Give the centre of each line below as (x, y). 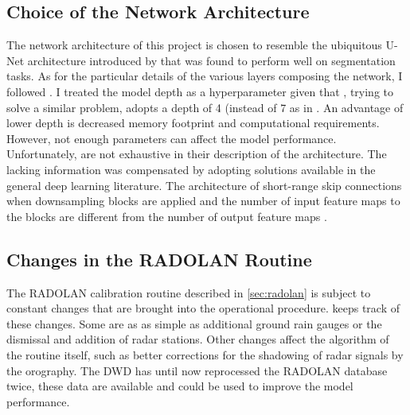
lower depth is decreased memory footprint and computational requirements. (193, 123)
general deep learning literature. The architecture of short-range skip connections (204, 185)
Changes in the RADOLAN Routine (159, 259)
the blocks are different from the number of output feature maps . (167, 216)
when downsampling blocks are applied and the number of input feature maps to (203, 201)
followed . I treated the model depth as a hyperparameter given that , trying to (200, 91)
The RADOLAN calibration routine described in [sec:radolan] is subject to (189, 292)
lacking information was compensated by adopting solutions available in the (191, 169)
